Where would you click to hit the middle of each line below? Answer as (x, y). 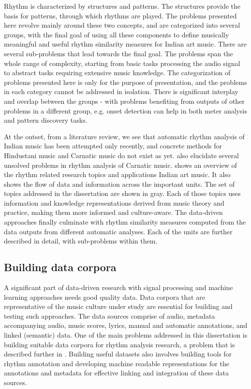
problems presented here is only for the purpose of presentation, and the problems (125, 82)
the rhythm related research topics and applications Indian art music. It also (117, 174)
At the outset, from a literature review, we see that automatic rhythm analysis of (124, 136)
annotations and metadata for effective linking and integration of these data (116, 373)
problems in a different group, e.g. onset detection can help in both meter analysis (125, 110)
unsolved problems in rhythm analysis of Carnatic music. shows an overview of (120, 165)
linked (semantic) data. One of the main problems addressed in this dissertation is (126, 335)
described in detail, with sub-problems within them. (81, 241)
